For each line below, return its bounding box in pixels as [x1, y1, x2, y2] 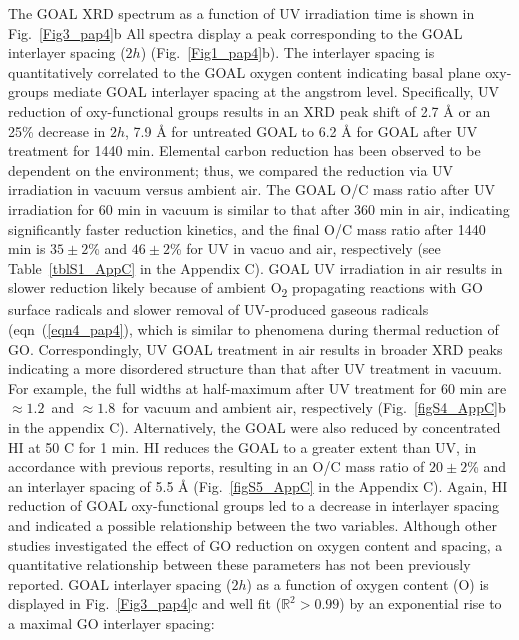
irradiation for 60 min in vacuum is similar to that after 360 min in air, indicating [8, 198, 510, 219]
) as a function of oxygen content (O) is [246, 573, 489, 594]
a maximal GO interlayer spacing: [8, 612, 215, 633]
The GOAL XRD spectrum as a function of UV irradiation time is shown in [8, 3, 475, 23]
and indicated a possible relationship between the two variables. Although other [8, 514, 497, 535]
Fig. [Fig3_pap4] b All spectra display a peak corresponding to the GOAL [8, 22, 463, 43]
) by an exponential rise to [339, 593, 502, 614]
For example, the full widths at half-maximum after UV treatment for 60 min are [8, 377, 507, 398]
